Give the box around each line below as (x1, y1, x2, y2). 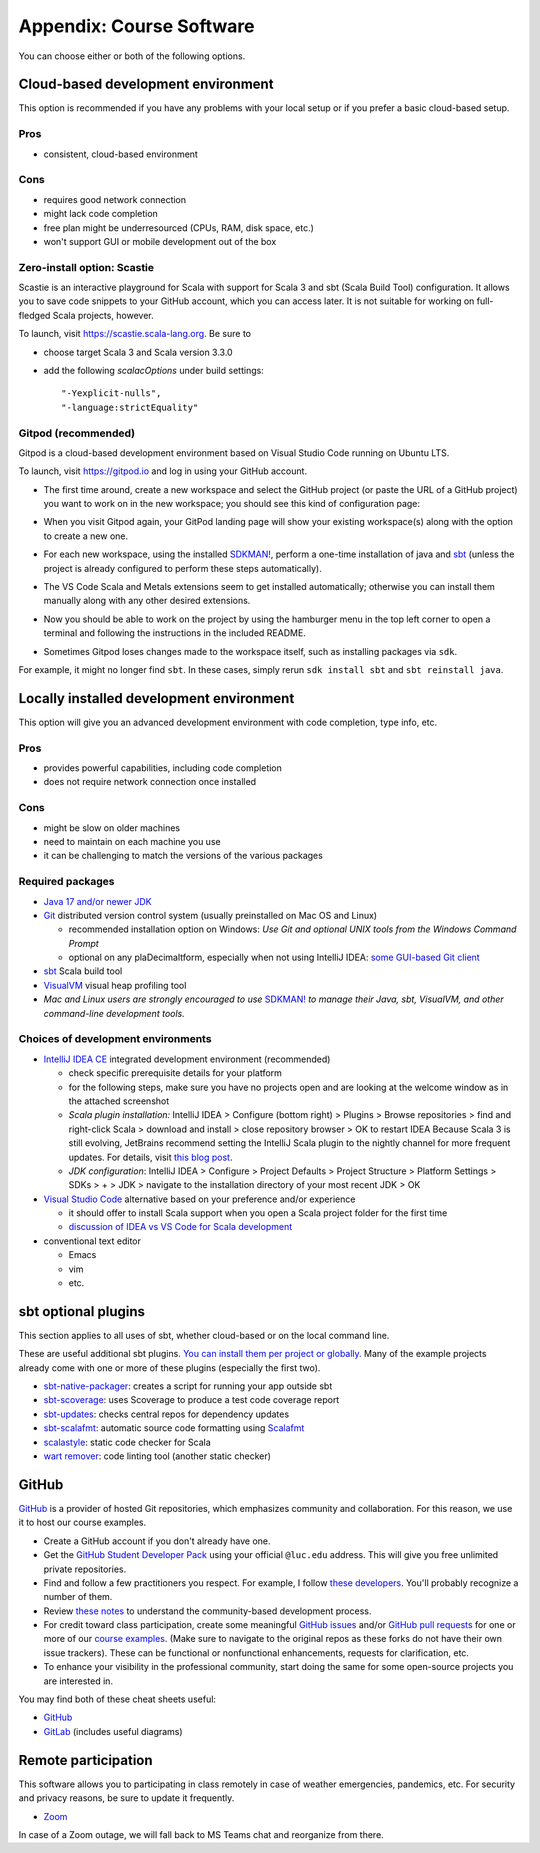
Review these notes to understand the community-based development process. (43, 1605, 372, 1617)
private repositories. (43, 1563, 127, 1575)
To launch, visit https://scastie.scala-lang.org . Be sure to (18, 328, 252, 340)
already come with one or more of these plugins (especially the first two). (18, 1361, 321, 1374)
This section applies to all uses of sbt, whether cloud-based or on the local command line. (18, 1329, 390, 1341)
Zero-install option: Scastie (18, 260, 155, 274)
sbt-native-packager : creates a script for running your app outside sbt (43, 1380, 333, 1392)
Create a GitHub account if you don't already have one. (43, 1535, 271, 1547)
